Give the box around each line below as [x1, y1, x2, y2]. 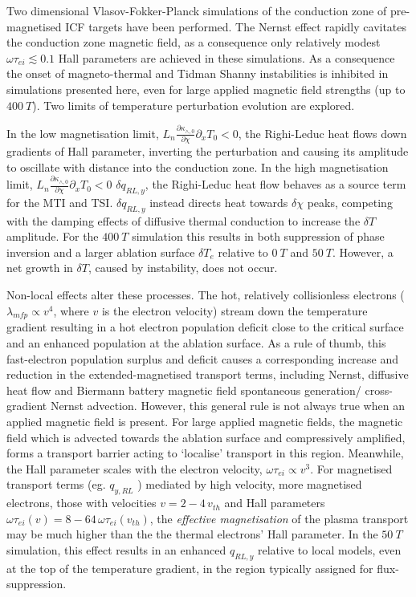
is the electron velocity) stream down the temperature [101, 302, 368, 319]
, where [53, 302, 89, 319]
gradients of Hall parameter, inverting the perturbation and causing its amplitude [6, 143, 409, 160]
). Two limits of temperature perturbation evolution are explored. [32, 96, 355, 113]
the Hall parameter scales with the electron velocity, [6, 460, 263, 477]
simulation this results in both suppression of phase [132, 228, 385, 245]
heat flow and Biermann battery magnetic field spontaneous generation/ [6, 381, 361, 398]
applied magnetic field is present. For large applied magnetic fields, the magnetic [6, 413, 403, 430]
